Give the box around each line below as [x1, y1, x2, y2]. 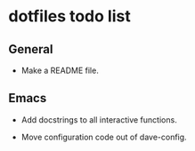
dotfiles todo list [8, 6, 131, 27]
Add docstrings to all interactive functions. [20, 114, 177, 125]
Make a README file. [20, 65, 99, 75]
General [8, 42, 54, 57]
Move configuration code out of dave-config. [20, 131, 188, 142]
